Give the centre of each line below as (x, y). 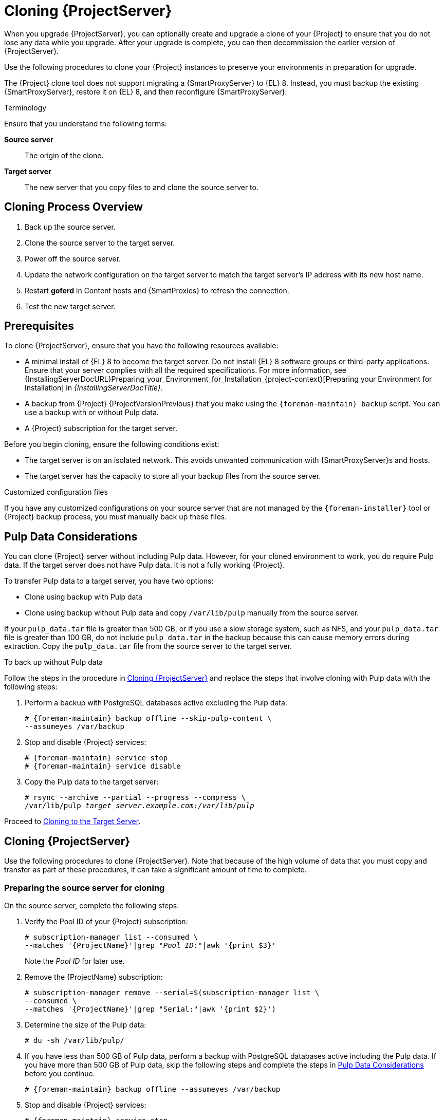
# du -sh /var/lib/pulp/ (75, 1040)
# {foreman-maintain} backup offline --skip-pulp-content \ (148, 718)
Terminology (25, 107)
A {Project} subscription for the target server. (101, 428)
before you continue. (60, 1073)
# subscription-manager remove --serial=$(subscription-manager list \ (172, 992)
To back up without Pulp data (54, 662)
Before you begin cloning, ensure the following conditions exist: (112, 444)
